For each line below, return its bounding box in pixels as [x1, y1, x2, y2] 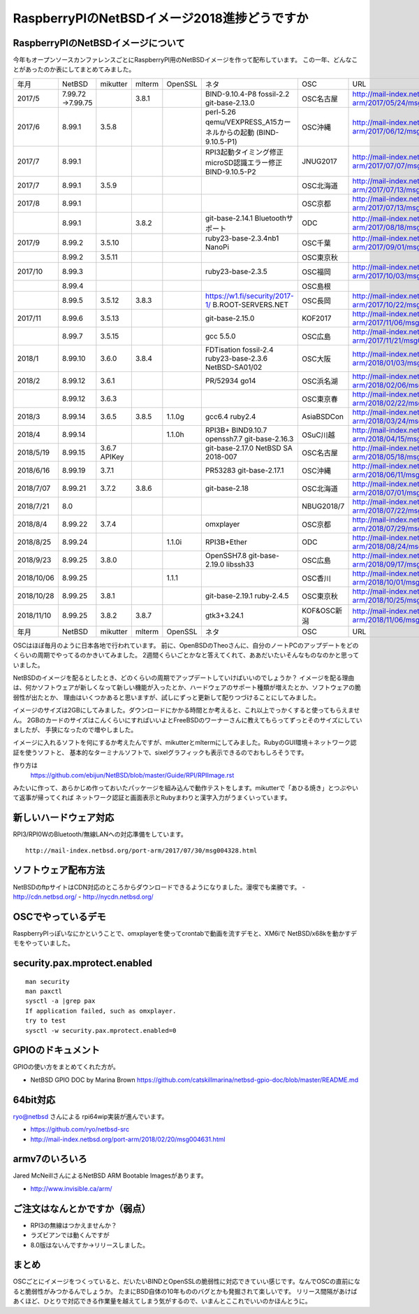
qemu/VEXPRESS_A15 [205, 117, 277, 127]
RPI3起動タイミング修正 [205, 147, 284, 157]
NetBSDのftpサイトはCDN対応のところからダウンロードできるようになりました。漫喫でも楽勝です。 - [13, 883, 305, 891]
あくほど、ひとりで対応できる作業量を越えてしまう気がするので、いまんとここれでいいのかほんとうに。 [13, 1297, 311, 1306]
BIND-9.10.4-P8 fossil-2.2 [205, 89, 290, 99]
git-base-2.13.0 [205, 98, 255, 108]
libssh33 [226, 559, 254, 569]
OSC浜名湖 [301, 376, 338, 386]
